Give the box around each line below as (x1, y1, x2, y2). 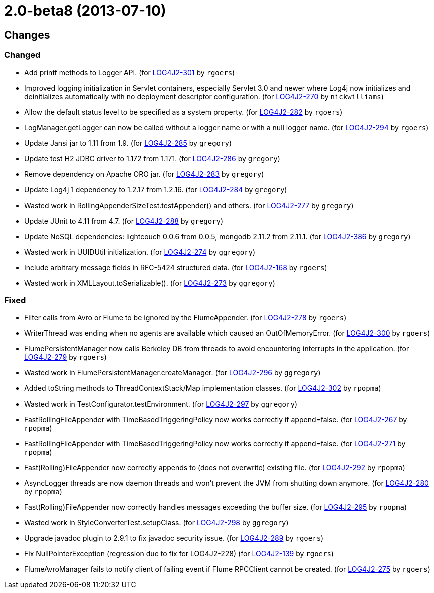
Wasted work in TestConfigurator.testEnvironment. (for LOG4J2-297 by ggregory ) (24, 400, 297, 409)
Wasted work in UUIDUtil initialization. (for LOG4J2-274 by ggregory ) (24, 247, 256, 256)
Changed (4, 50, 41, 60)
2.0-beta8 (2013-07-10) (4, 2, 166, 19)
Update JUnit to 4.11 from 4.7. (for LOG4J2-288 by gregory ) (24, 216, 224, 225)
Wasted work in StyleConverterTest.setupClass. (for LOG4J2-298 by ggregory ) (24, 518, 289, 527)
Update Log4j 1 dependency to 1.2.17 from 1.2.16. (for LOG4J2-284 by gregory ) (24, 185, 287, 194)
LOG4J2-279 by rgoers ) (24, 353, 107, 362)
